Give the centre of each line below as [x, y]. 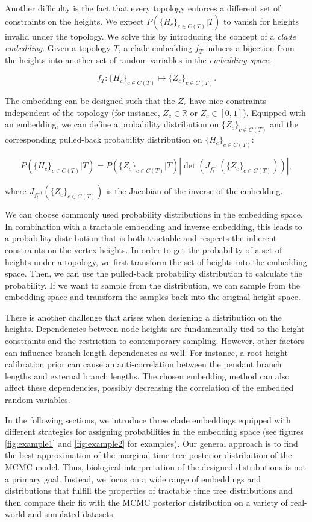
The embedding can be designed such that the [90, 101]
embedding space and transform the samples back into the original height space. [153, 297]
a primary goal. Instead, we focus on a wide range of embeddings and [133, 478]
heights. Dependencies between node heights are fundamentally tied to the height [155, 329]
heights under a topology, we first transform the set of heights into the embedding [156, 261]
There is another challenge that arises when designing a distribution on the [143, 317]
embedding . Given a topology [58, 48]
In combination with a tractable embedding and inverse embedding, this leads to [154, 226]
